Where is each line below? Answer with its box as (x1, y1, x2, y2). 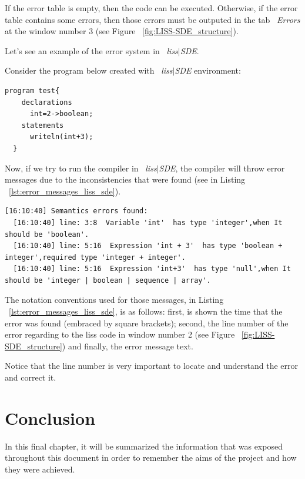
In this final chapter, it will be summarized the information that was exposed (5, 440, 283, 452)
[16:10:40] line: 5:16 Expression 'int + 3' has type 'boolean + (13, 242, 283, 250)
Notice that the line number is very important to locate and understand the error (5, 359, 298, 372)
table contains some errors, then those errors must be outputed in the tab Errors (5, 13, 300, 25)
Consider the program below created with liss (5, 64, 173, 77)
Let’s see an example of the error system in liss (5, 44, 178, 57)
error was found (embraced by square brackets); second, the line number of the (5, 316, 289, 329)
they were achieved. (5, 463, 75, 475)
